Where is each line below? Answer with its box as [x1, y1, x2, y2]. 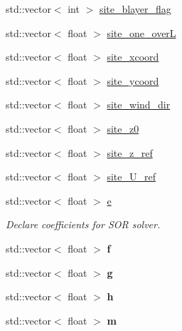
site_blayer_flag [99, 1, 171, 16]
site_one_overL [107, 25, 176, 40]
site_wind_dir [107, 97, 171, 112]
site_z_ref [107, 145, 153, 160]
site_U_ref [107, 169, 156, 184]
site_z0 [107, 121, 139, 136]
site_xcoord [107, 49, 159, 64]
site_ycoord [107, 73, 159, 88]
